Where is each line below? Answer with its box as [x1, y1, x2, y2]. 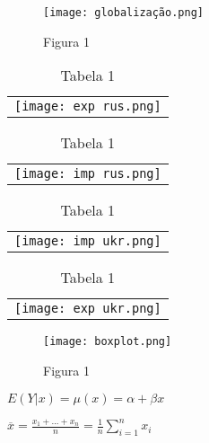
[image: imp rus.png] [14, 166, 161, 182]
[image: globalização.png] [43, 6, 204, 19]
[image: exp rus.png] [14, 99, 161, 114]
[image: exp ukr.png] [14, 301, 161, 316]
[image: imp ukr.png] [14, 234, 161, 249]
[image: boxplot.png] [43, 335, 172, 349]
